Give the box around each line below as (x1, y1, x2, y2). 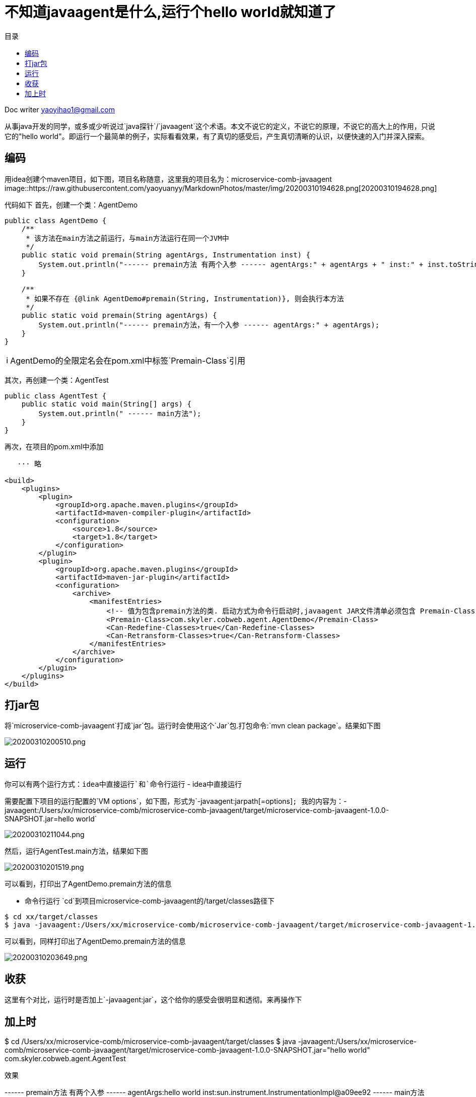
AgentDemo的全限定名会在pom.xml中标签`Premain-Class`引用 (10, 355, 245, 366)
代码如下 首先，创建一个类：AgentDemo (5, 200, 138, 209)
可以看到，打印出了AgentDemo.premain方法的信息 (5, 879, 172, 888)
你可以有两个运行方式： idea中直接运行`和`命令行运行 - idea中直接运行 (5, 780, 242, 789)
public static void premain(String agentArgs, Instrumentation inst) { (21, 250, 310, 259)
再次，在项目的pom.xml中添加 (5, 442, 104, 451)
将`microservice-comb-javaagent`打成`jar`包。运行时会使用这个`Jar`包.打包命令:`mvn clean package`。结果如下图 (5, 721, 381, 730)
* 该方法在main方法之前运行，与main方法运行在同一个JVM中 (26, 234, 229, 242)
